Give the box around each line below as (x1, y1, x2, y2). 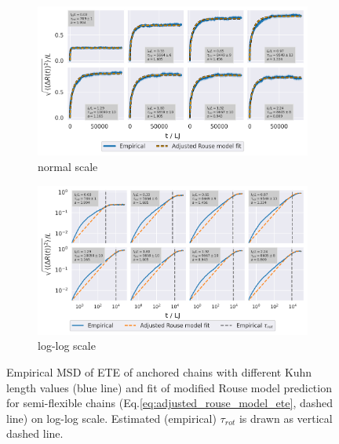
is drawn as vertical (239, 409, 333, 426)
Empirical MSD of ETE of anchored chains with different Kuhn (6, 364, 312, 380)
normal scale (38, 158, 98, 174)
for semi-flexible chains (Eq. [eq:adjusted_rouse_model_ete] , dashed (6, 395, 334, 411)
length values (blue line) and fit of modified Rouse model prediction (6, 379, 332, 395)
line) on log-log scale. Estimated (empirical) (6, 409, 217, 426)
